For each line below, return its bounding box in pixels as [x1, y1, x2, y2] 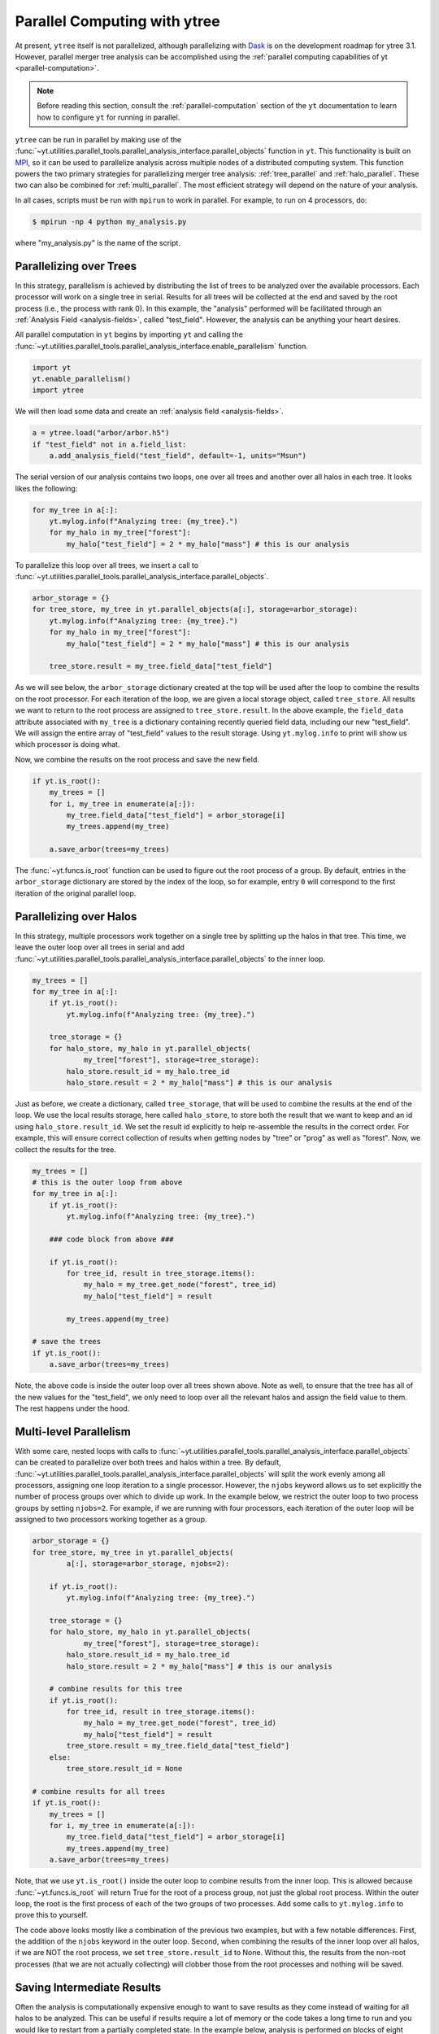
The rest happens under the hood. [15, 1403, 130, 1413]
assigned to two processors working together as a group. [15, 1514, 207, 1525]
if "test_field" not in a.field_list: [32, 439, 187, 449]
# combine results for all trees [32, 1787, 166, 1796]
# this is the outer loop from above [32, 1177, 183, 1187]
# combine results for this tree [49, 1684, 183, 1694]
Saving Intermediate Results [15, 1980, 162, 1994]
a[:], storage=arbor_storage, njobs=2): [66, 1559, 230, 1568]
